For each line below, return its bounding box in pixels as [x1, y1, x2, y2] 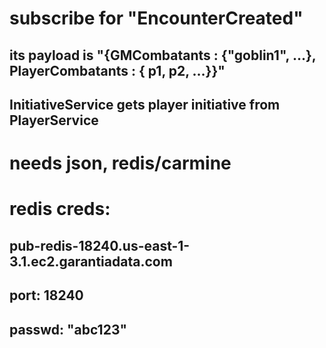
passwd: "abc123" [9, 321, 128, 338]
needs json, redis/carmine [9, 152, 232, 175]
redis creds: [9, 198, 111, 221]
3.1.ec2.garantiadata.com [9, 253, 173, 270]
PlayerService [9, 112, 99, 129]
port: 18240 [9, 287, 84, 304]
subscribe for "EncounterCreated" [9, 7, 304, 30]
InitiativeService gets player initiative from [9, 96, 281, 113]
